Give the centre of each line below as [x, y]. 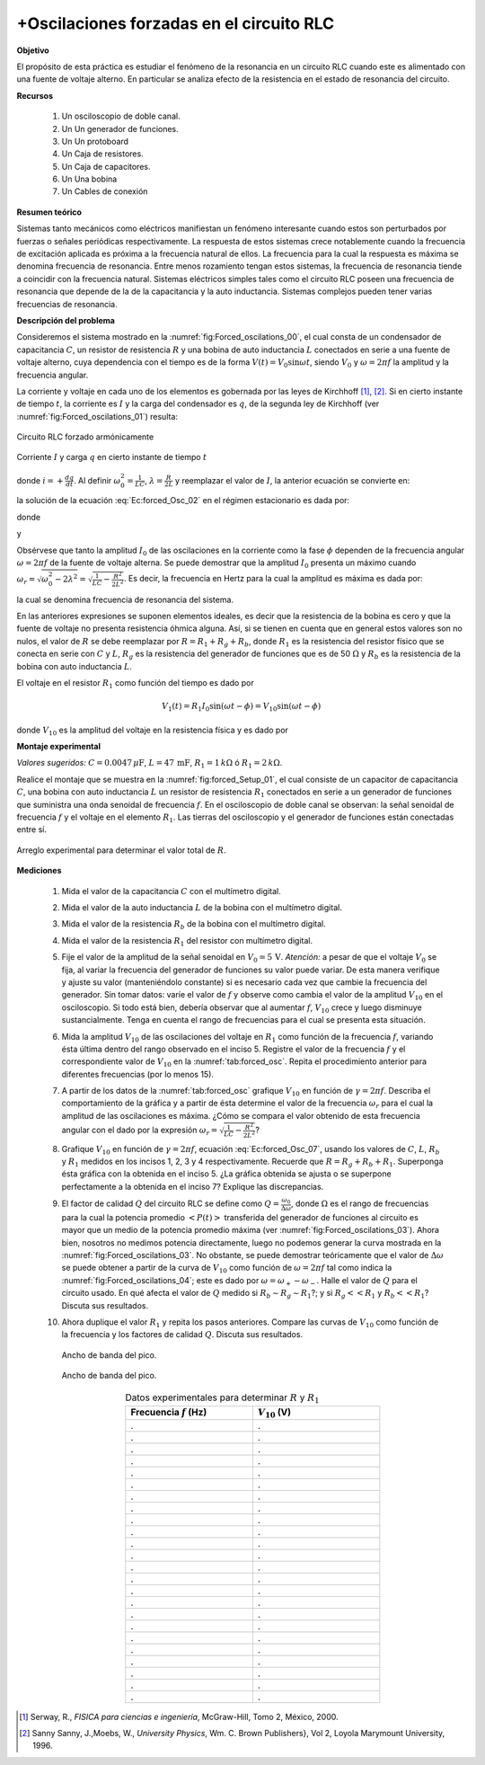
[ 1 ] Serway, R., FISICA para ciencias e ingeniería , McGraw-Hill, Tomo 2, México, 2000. [179, 1716]
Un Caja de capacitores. [106, 166]
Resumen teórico [49, 212]
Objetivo [33, 50]
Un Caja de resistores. [102, 154]
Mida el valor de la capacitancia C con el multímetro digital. [172, 891]
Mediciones [39, 871]
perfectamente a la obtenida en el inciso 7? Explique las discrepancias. [193, 1186]
